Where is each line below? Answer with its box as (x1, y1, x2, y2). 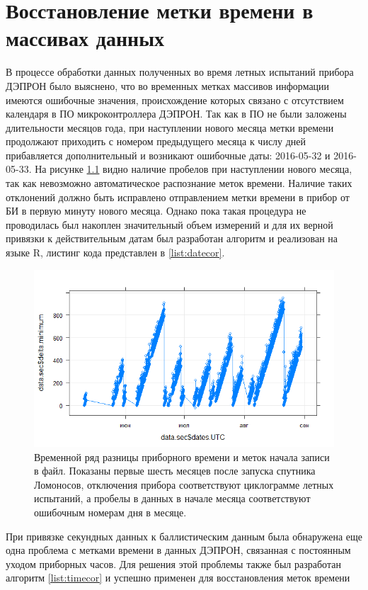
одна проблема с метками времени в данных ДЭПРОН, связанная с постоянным (6, 543, 351, 557)
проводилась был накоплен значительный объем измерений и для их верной (6, 217, 333, 232)
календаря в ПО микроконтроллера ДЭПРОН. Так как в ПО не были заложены (6, 106, 347, 121)
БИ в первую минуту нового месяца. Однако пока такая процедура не (6, 203, 306, 218)
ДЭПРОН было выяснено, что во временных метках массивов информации (6, 78, 330, 93)
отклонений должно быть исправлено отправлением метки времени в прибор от (6, 189, 350, 204)
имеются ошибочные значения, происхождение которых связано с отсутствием (6, 92, 344, 107)
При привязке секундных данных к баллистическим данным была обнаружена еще (6, 528, 362, 543)
